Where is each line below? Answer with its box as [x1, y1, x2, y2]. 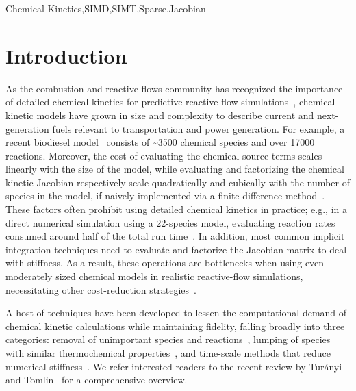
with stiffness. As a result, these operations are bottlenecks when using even [5, 255, 325, 270]
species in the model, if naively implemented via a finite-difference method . [5, 188, 325, 203]
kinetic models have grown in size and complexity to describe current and [5, 108, 314, 122]
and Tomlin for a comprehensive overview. [5, 373, 188, 387]
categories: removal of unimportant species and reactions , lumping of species [5, 332, 331, 346]
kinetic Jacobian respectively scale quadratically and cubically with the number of [5, 175, 350, 189]
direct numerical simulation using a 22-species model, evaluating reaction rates [5, 215, 335, 229]
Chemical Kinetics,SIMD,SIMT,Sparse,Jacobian [5, 1, 206, 15]
